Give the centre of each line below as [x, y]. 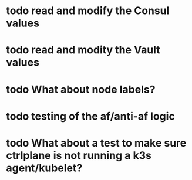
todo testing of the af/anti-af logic [90, 116]
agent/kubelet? [44, 168]
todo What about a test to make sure [96, 143]
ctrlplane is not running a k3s [79, 155]
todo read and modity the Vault [83, 50]
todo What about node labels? [81, 89]
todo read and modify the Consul [88, 11]
